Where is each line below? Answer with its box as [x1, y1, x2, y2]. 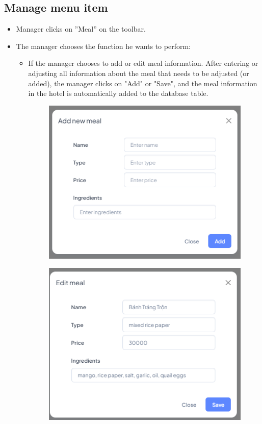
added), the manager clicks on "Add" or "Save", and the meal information [28, 78, 257, 88]
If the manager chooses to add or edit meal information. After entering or [28, 58, 258, 68]
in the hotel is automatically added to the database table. [28, 88, 208, 98]
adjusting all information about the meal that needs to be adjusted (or [28, 67, 249, 78]
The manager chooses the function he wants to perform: [16, 40, 191, 51]
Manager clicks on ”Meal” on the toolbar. [16, 23, 146, 34]
